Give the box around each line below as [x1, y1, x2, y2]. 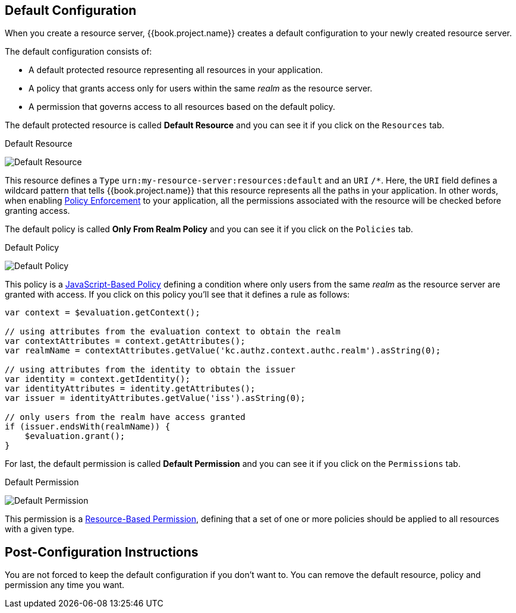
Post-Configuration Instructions [5, 544, 199, 560]
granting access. [5, 206, 70, 216]
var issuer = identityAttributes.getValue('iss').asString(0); [5, 393, 306, 403]
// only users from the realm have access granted [5, 412, 246, 422]
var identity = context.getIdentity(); [5, 374, 190, 384]
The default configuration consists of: [5, 46, 152, 57]
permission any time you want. [5, 580, 125, 590]
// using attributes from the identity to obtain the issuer [5, 365, 295, 375]
